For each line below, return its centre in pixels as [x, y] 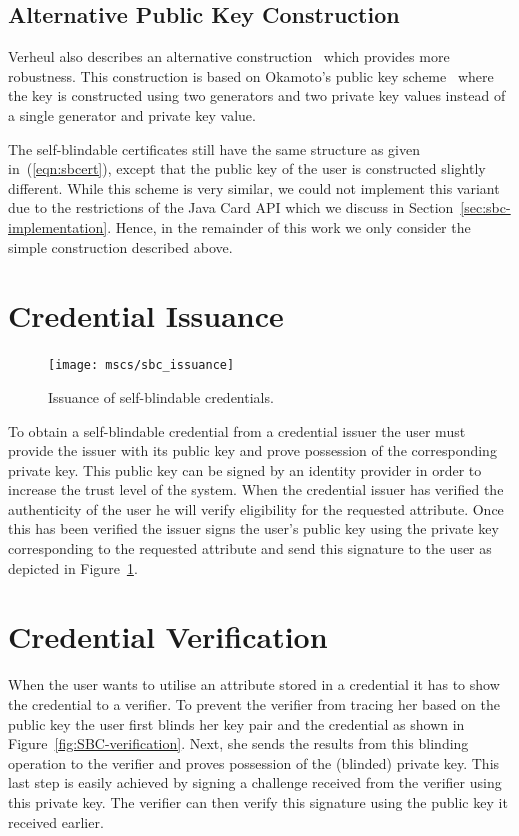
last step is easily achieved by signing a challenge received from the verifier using [255, 782]
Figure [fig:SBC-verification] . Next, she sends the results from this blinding [238, 743]
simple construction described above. [120, 246]
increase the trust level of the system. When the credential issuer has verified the [256, 489]
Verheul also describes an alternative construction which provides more [229, 56]
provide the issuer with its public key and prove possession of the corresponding [252, 450]
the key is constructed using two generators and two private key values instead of [257, 95]
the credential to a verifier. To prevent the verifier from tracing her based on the [254, 703]
